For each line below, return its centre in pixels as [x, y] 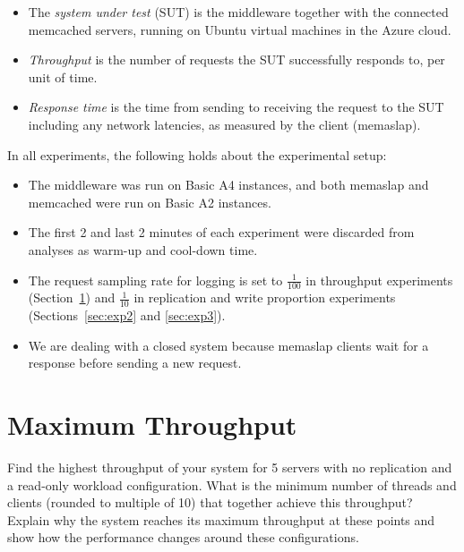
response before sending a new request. [135, 363]
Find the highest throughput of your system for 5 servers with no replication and [230, 467]
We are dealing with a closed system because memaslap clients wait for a [228, 345]
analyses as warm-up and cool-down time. [143, 249]
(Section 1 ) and [72, 297]
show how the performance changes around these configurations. [183, 537]
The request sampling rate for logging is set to [155, 280]
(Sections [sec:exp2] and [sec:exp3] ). [127, 315]
